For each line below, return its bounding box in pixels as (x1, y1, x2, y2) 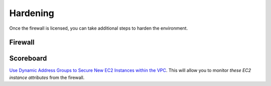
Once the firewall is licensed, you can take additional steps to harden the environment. (9, 25, 188, 31)
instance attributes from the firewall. (9, 74, 85, 80)
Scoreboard (9, 54, 47, 63)
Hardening (9, 8, 55, 19)
